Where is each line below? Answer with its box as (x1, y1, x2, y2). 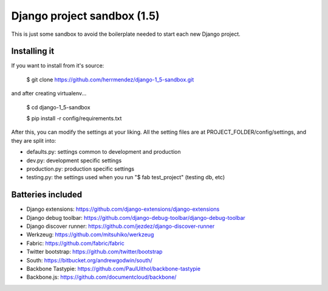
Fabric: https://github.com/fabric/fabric (26, 239, 125, 247)
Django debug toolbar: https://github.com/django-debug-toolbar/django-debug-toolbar (26, 214, 245, 221)
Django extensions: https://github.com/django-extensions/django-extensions (26, 205, 220, 213)
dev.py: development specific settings (26, 157, 122, 164)
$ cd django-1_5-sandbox (26, 103, 91, 111)
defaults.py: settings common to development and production (26, 148, 181, 156)
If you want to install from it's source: (11, 62, 104, 69)
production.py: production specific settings (26, 165, 135, 173)
